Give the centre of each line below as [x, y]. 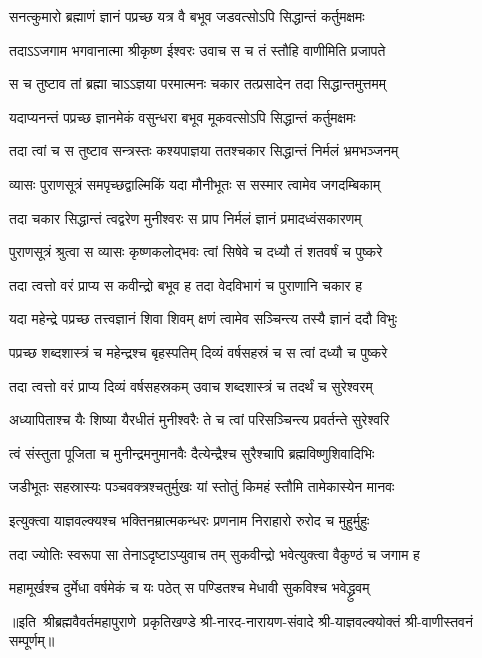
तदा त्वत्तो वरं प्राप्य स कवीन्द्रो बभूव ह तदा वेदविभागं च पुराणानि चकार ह [186, 284]
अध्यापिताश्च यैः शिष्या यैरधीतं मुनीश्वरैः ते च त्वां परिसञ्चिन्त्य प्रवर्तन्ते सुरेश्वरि [199, 419]
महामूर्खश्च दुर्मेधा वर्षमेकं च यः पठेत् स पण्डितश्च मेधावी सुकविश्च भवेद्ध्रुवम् [189, 587]
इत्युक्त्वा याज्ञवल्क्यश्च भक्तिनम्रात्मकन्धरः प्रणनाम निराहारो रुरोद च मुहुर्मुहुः [189, 519]
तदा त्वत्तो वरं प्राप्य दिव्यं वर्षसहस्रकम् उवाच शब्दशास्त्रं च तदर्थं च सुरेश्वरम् [191, 385]
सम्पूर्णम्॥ [32, 640]
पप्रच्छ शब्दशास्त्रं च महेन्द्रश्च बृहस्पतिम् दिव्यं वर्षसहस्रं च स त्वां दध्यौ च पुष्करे [198, 351]
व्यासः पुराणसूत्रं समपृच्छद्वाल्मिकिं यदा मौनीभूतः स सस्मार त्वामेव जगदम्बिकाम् [195, 183]
